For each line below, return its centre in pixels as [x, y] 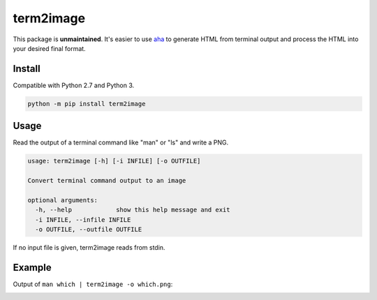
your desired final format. [50, 48]
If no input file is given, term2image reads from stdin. [89, 248]
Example [32, 268]
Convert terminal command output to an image [107, 181]
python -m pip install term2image [87, 104]
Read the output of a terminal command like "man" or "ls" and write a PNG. [121, 142]
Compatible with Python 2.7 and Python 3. [74, 85]
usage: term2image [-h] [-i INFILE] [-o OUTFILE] [114, 161]
